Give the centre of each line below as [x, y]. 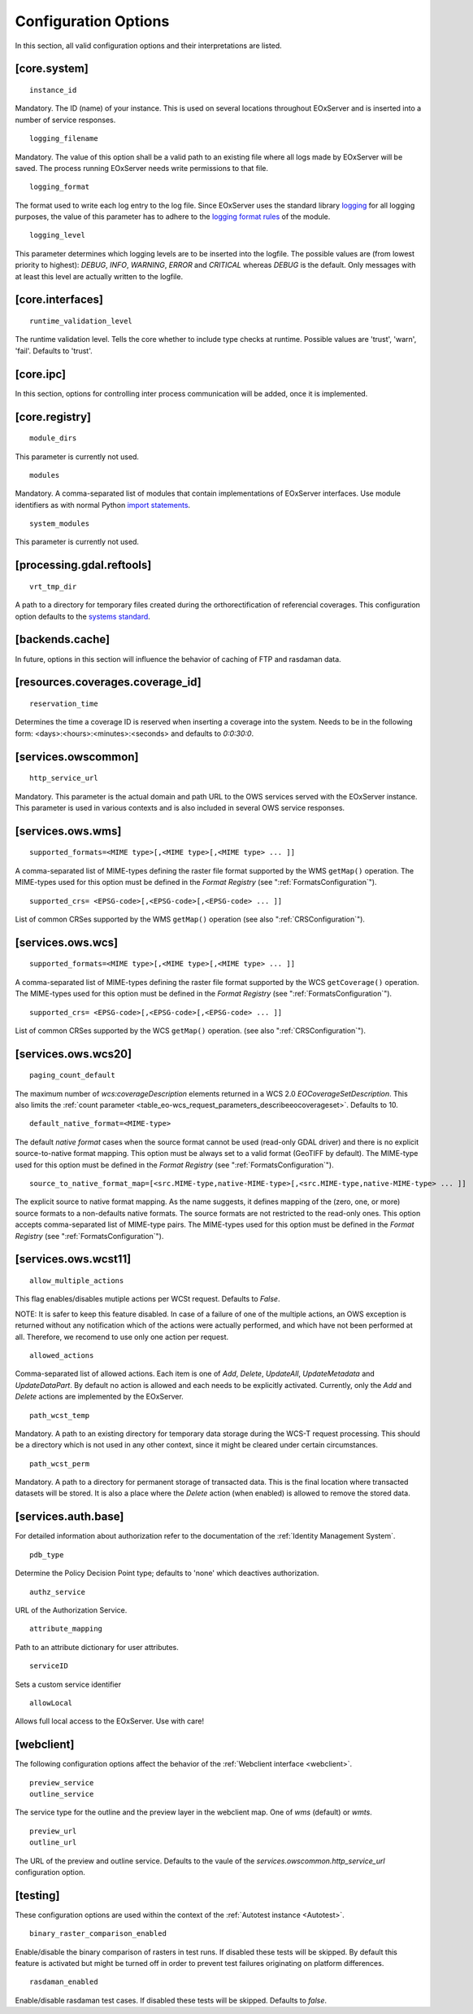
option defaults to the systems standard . [82, 616]
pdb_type [47, 1554]
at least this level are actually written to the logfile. [99, 276]
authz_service [57, 1592]
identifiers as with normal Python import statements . [103, 505]
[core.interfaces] [59, 300]
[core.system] [52, 69]
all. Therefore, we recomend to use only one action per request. [122, 1337]
